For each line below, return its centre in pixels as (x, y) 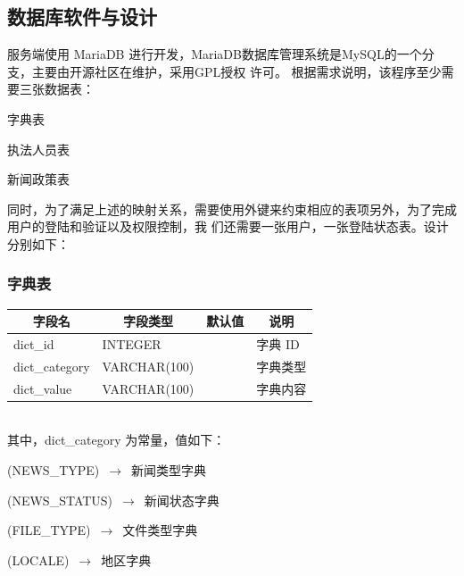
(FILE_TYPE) (49, 530)
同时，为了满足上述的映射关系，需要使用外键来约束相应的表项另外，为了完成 (232, 209)
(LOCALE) (38, 559)
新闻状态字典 (182, 500)
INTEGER (132, 344)
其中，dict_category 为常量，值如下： (116, 440)
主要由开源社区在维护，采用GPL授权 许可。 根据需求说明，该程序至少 (236, 71)
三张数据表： (57, 89)
